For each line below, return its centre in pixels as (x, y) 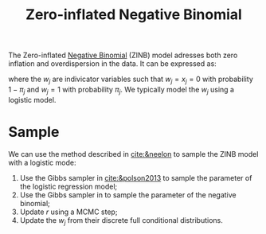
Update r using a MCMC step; (68, 212)
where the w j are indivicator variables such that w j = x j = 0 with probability (131, 80)
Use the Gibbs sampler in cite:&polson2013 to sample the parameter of (136, 177)
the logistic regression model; (68, 186)
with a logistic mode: (42, 162)
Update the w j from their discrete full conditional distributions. (121, 221)
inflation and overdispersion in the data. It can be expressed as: (112, 64)
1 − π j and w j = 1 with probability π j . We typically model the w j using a (121, 90)
